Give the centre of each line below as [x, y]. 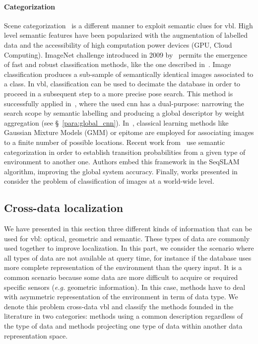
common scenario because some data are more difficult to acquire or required [121, 277]
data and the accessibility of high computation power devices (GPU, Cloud [118, 44]
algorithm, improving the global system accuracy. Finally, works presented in [121, 171]
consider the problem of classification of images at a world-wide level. [109, 181]
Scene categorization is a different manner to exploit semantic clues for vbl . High [129, 25]
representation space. [36, 335]
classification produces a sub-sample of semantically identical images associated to [129, 74]
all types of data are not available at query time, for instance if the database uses [128, 257]
